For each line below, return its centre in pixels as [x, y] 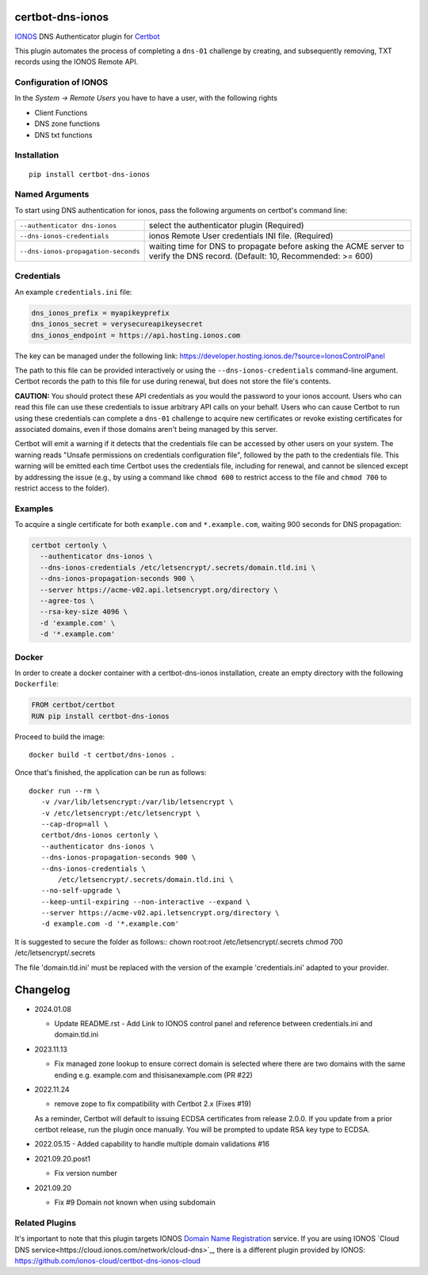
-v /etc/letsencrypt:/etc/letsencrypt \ [120, 813]
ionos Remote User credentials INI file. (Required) [241, 236]
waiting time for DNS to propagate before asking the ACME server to [276, 246]
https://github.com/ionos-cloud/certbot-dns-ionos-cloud [108, 1261]
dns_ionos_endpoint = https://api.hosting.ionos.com [136, 335]
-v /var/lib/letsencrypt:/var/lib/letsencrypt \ [137, 802]
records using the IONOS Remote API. [76, 62]
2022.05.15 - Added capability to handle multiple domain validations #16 [152, 1144]
